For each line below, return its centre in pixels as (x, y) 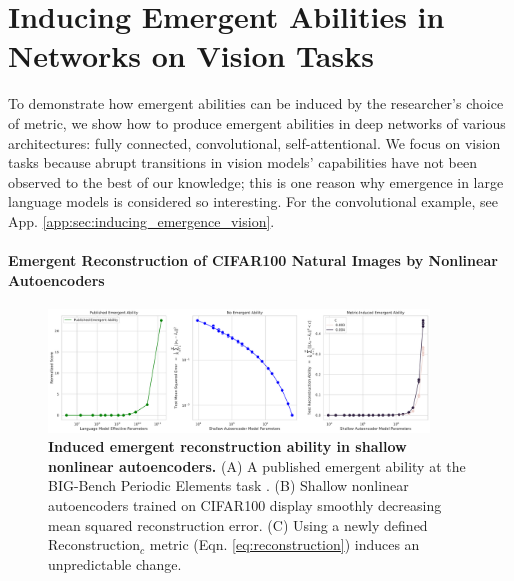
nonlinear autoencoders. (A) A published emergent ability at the (257, 465)
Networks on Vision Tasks (191, 55)
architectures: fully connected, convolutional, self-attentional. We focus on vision (254, 142)
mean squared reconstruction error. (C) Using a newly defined (238, 524)
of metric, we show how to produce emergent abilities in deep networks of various (257, 122)
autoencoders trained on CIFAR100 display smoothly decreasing (245, 504)
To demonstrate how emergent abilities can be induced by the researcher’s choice (256, 103)
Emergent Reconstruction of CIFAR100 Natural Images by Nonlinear (253, 260)
